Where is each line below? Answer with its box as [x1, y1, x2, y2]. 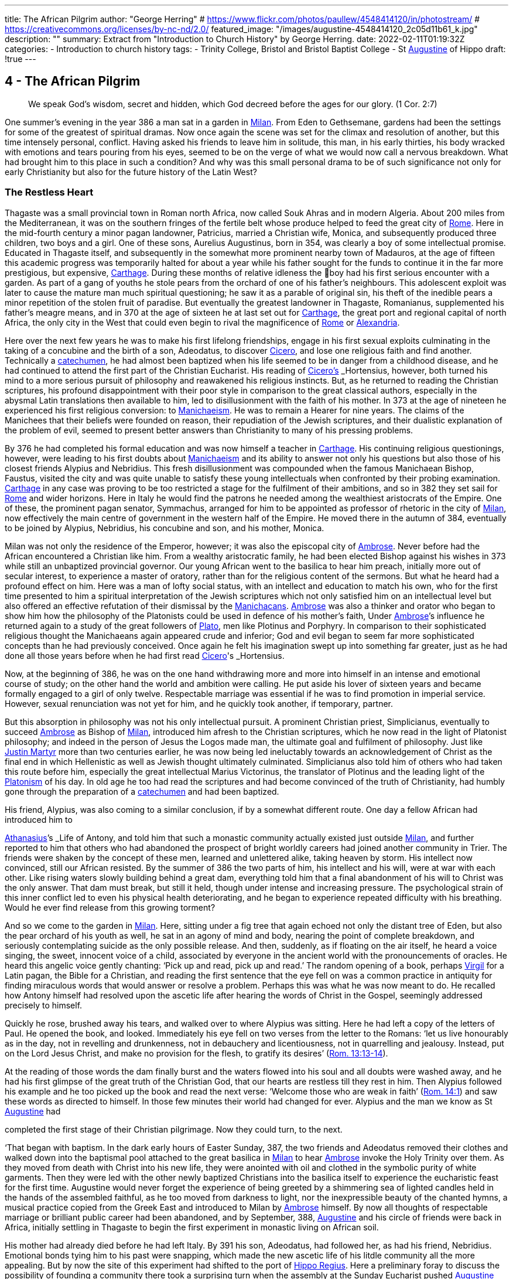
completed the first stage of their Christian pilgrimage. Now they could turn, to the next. [5, 1124, 343, 1134]
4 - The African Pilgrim [5, 74, 141, 89]
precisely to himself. [5, 1000, 83, 1010]
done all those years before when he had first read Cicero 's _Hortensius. [5, 650, 285, 661]
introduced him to [5, 814, 73, 825]
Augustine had [5, 1106, 61, 1116]
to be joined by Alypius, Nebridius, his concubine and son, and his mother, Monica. [5, 522, 324, 533]
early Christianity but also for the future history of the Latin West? [5, 166, 257, 177]
